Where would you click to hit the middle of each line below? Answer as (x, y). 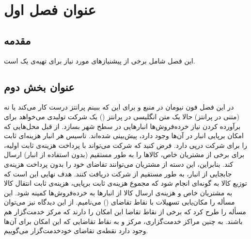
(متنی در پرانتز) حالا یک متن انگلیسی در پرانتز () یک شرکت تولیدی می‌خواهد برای (122, 116)
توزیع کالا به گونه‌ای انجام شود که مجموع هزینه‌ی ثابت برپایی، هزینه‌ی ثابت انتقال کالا (125, 183)
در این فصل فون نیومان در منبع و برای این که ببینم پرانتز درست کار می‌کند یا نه (119, 107)
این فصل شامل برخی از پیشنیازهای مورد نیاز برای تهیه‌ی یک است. (100, 60)
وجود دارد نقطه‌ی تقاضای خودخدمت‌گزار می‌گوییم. (76, 231)
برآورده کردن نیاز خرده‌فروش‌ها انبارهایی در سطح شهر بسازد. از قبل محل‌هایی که (122, 126)
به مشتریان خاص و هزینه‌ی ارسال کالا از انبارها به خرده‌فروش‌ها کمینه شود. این (118, 192)
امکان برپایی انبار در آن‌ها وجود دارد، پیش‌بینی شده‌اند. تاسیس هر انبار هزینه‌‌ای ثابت (124, 135)
